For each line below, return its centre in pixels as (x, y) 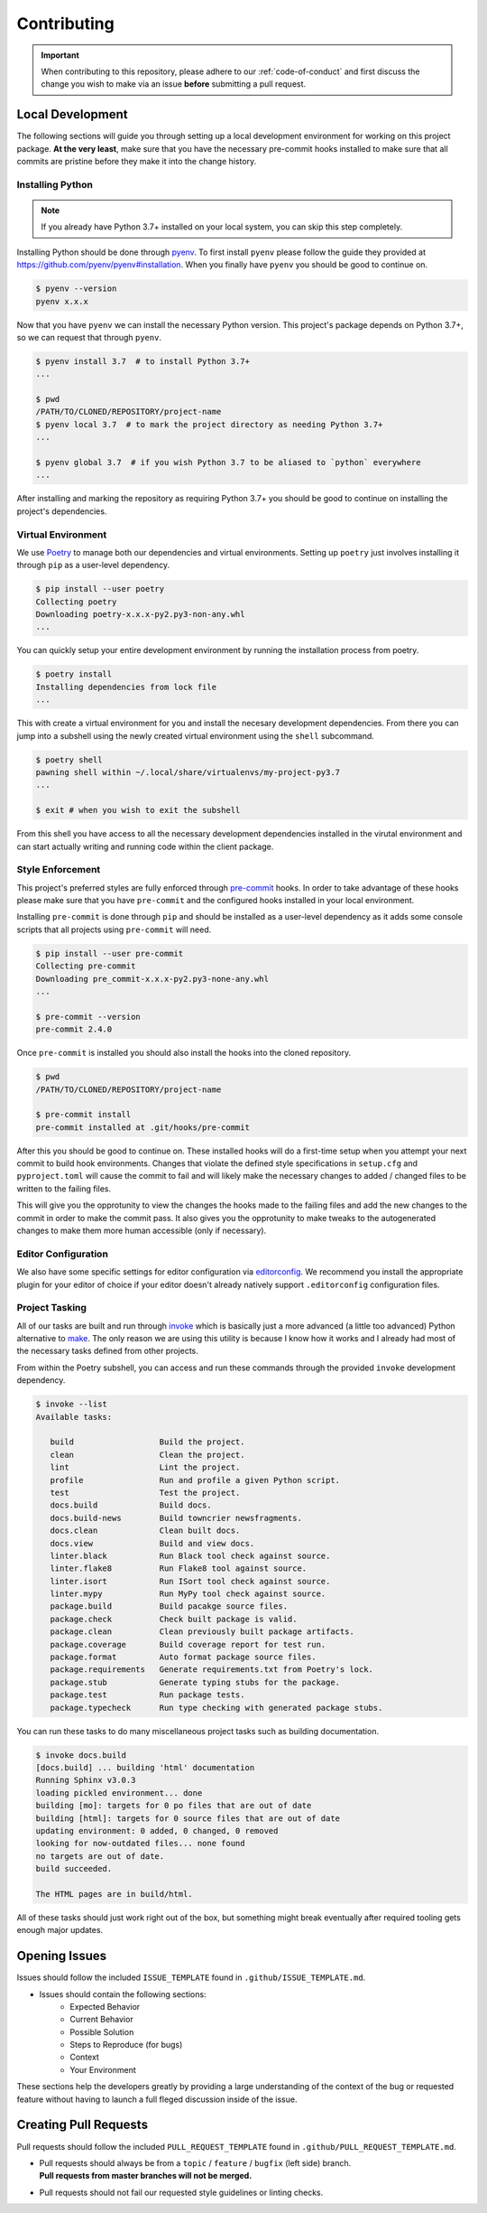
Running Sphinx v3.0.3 (86, 1780)
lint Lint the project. (145, 1467)
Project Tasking (52, 1308)
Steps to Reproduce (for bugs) (126, 2045)
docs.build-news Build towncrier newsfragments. (176, 1518)
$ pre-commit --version (88, 1017)
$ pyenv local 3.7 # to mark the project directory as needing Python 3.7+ (209, 424)
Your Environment (103, 2069)
